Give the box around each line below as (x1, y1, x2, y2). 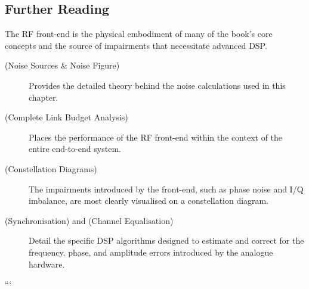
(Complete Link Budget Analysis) (5, 111, 128, 123)
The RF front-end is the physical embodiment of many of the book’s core (5, 27, 273, 40)
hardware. (29, 257, 65, 270)
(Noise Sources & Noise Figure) (5, 59, 120, 72)
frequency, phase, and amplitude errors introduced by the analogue (29, 246, 273, 258)
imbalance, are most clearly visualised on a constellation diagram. (29, 194, 269, 207)
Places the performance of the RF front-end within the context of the (29, 130, 283, 143)
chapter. (29, 91, 58, 103)
